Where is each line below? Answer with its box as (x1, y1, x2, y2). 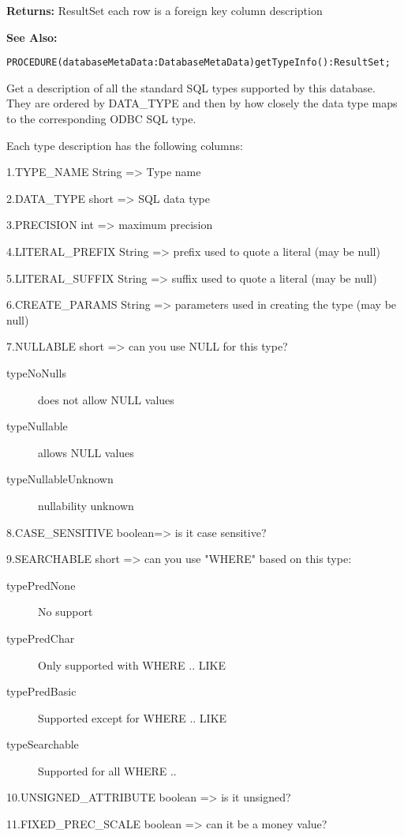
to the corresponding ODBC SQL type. (6, 111, 196, 127)
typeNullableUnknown (6, 471, 114, 487)
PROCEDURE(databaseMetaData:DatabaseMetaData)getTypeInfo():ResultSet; (6, 57, 391, 69)
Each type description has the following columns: (6, 137, 243, 153)
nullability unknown (38, 497, 134, 513)
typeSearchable (6, 736, 79, 753)
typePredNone (6, 576, 76, 593)
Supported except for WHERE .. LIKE (38, 709, 227, 726)
